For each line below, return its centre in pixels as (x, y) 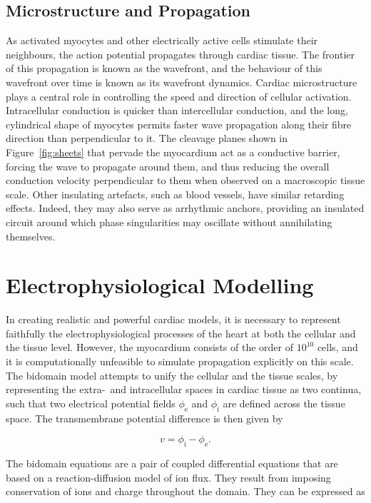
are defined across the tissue (284, 403)
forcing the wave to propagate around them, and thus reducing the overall (168, 166)
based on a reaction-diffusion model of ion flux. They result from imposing (168, 477)
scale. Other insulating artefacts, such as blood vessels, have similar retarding (175, 194)
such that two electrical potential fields (91, 403)
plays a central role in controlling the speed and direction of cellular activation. (179, 96)
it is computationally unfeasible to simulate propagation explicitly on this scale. (180, 361)
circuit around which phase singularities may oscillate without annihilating (169, 222)
